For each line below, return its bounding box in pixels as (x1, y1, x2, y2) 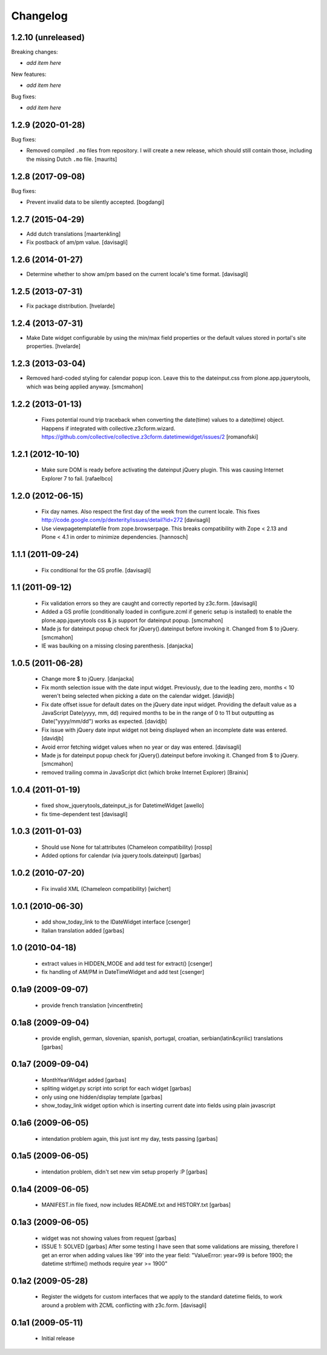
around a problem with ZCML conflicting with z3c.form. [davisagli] (41, 1302, 207, 1309)
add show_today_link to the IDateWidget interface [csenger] (41, 918, 191, 925)
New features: (11, 70, 47, 78)
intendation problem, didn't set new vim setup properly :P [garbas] (41, 1168, 208, 1175)
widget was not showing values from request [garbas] (41, 1234, 177, 1242)
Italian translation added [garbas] (41, 927, 125, 934)
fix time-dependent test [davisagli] (41, 810, 128, 817)
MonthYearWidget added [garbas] (41, 1076, 127, 1083)
